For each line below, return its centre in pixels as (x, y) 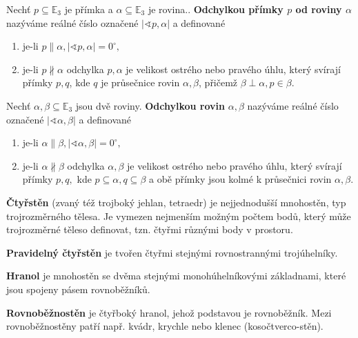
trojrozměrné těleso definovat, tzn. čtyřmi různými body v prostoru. (150, 229)
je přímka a (89, 9)
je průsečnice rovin (140, 82)
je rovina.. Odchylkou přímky (216, 9)
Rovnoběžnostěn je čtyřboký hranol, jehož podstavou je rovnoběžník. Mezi (169, 312)
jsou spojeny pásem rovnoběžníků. (78, 289)
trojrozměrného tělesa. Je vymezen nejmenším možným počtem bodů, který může (179, 216)
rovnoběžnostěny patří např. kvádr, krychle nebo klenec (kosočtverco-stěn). (165, 326)
